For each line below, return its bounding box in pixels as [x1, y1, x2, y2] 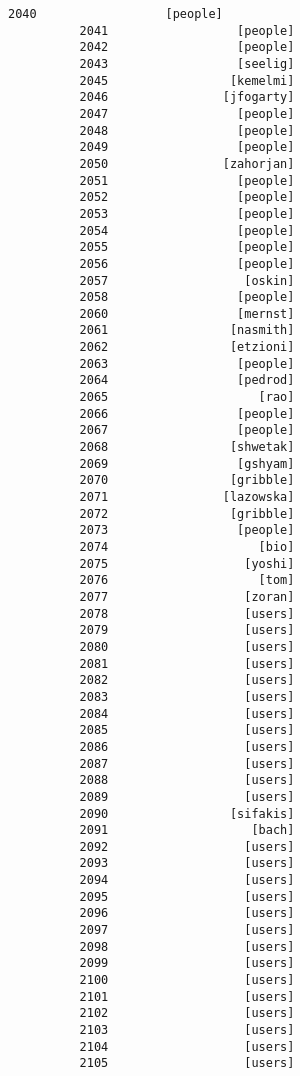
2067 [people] [79, 423, 295, 438]
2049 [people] [79, 140, 295, 155]
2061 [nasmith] [79, 323, 295, 338]
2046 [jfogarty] [79, 90, 295, 105]
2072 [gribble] [79, 506, 295, 521]
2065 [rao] [79, 390, 295, 405]
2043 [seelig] [79, 56, 295, 71]
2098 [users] [79, 939, 295, 954]
